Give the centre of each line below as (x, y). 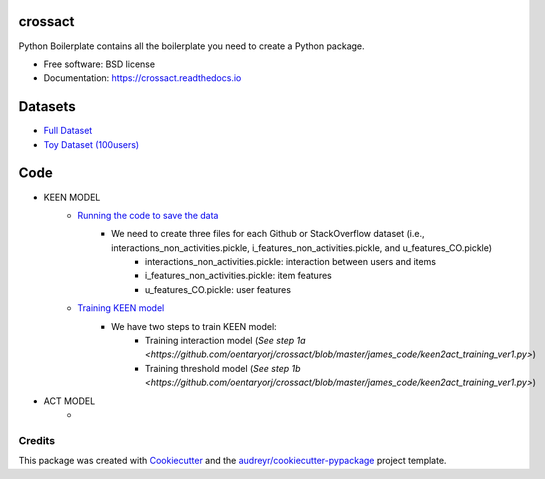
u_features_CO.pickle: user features (218, 289)
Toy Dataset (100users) (91, 144)
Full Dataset (68, 131)
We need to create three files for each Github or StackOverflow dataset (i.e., (268, 234)
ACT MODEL (69, 401)
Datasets (47, 106)
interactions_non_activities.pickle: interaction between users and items (291, 262)
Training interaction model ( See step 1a (225, 341)
